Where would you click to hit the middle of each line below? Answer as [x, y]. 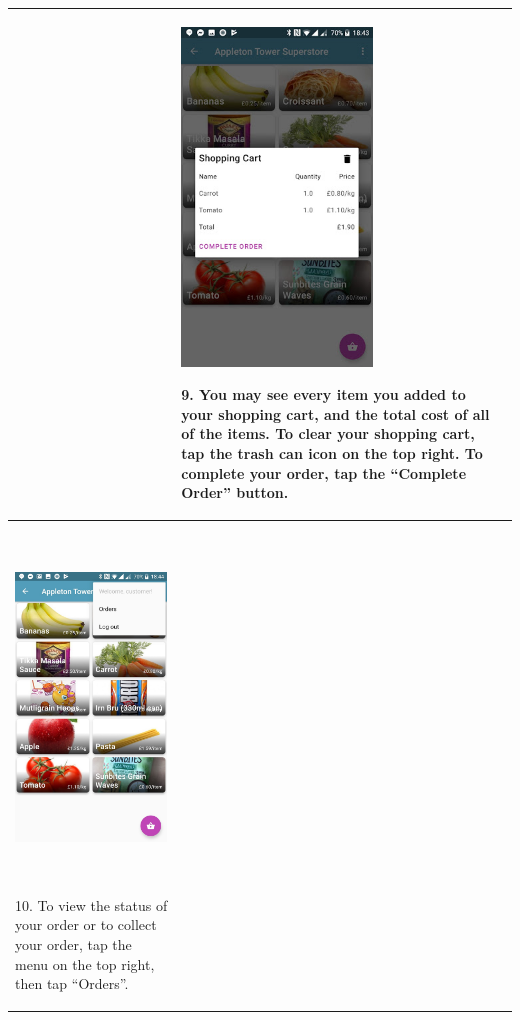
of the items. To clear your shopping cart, [328, 433]
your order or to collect [86, 924]
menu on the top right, [85, 963]
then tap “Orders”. [72, 983]
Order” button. [235, 492]
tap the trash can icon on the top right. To [332, 453]
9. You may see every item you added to [323, 394]
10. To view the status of [91, 904]
